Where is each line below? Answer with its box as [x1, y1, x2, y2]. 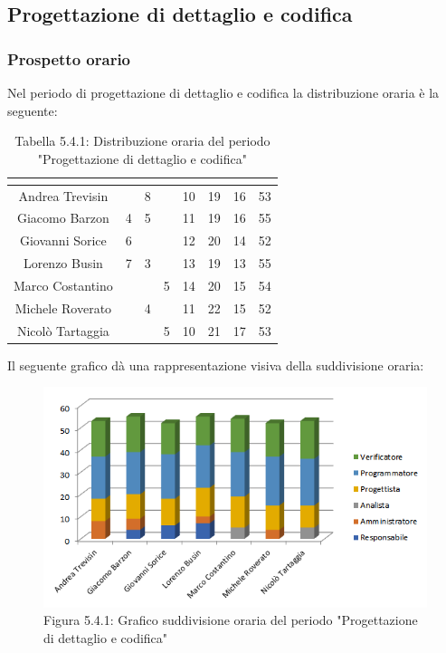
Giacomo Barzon [16, 208, 109, 227]
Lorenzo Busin [23, 254, 103, 273]
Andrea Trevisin [18, 186, 109, 205]
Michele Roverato [14, 298, 112, 317]
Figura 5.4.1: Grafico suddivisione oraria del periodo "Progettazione [43, 610, 418, 629]
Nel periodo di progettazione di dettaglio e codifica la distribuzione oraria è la [7, 83, 440, 101]
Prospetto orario [7, 47, 131, 70]
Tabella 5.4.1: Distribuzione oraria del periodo [14, 131, 270, 150]
